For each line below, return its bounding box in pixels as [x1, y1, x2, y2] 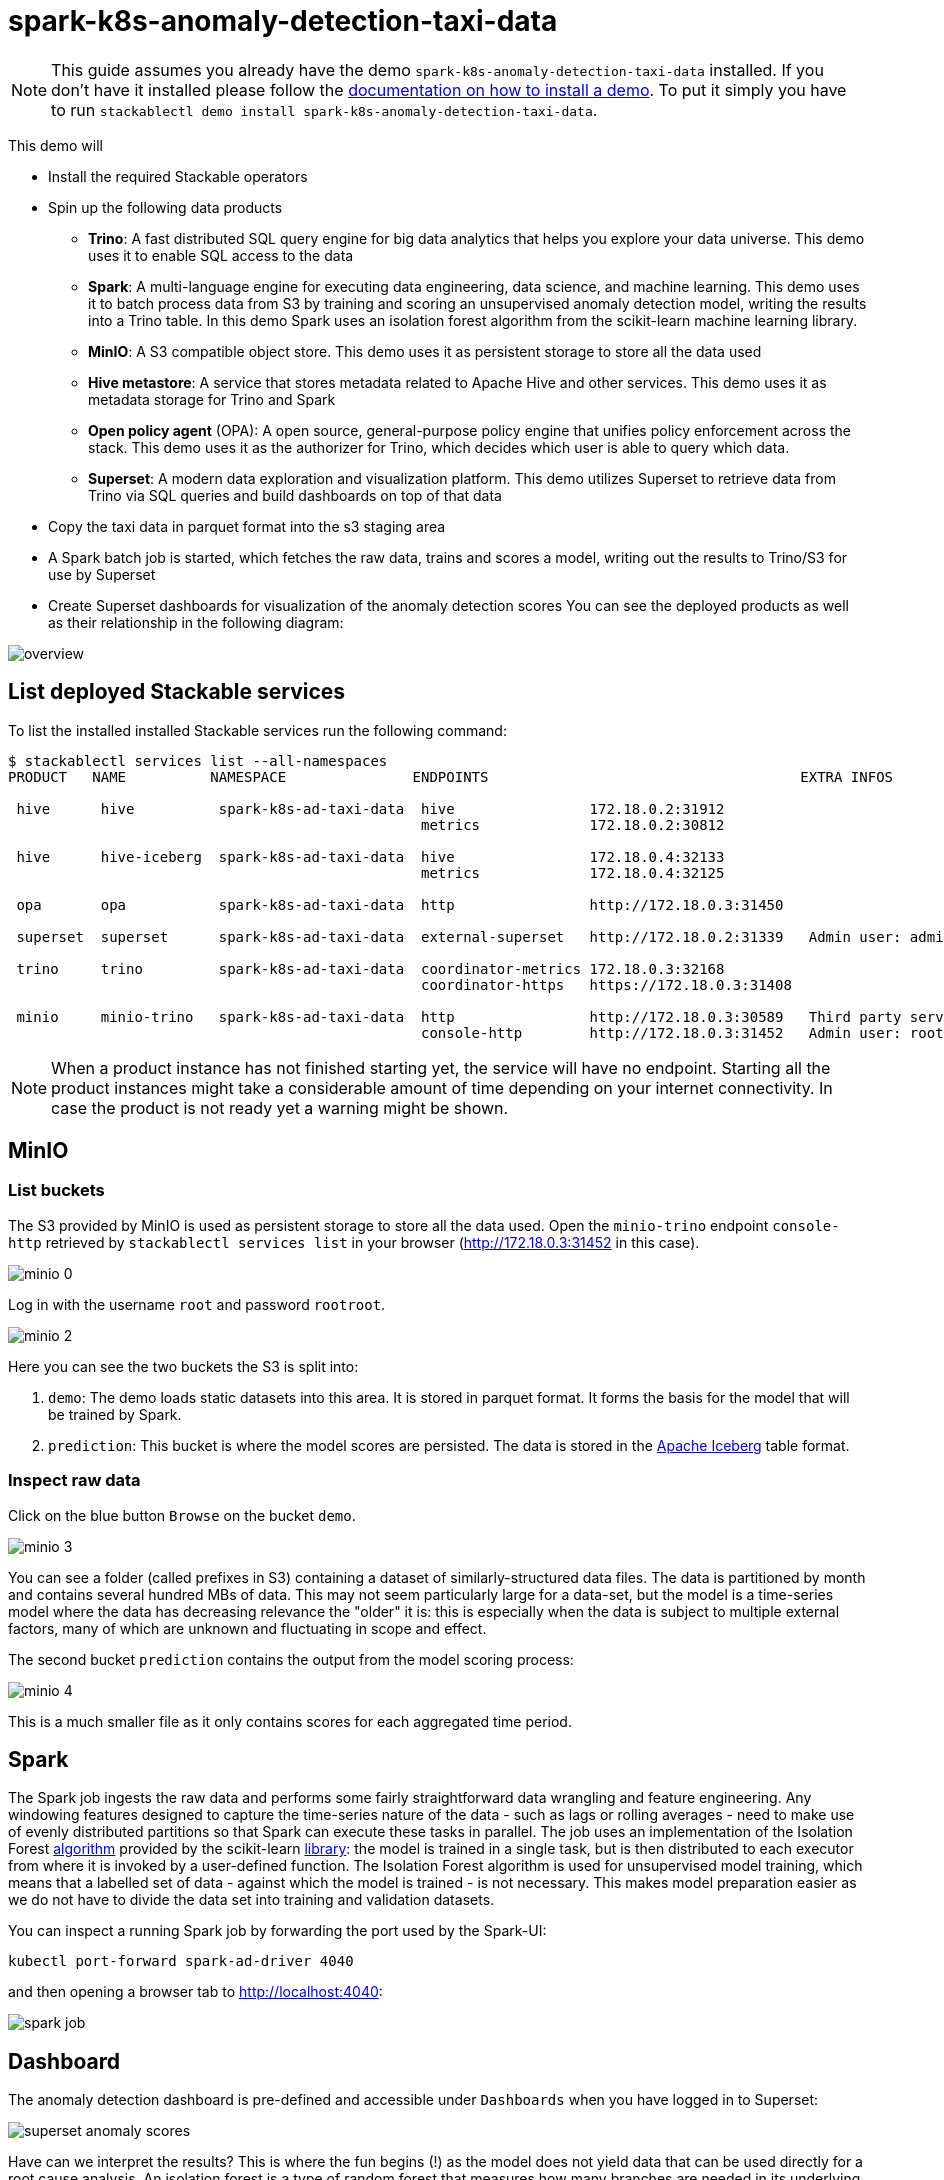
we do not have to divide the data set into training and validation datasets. [8, 1891, 495, 1909]
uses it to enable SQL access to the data [88, 246, 354, 264]
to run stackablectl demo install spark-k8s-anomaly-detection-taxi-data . [51, 99, 598, 120]
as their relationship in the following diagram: [48, 613, 344, 631]
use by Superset [48, 565, 156, 583]
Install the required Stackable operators [48, 167, 308, 185]
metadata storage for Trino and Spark [88, 390, 336, 408]
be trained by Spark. [48, 1405, 182, 1423]
